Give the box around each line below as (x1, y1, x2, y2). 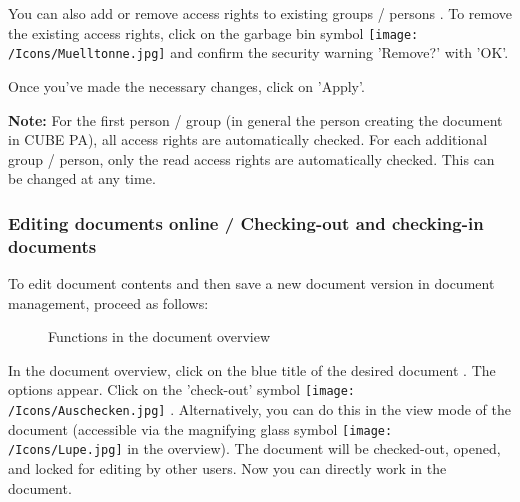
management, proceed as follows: (8, 292, 209, 313)
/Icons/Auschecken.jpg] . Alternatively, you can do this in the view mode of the (8, 399, 511, 420)
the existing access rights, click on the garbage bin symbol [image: (8, 22, 419, 43)
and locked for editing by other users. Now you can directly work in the (8, 458, 447, 479)
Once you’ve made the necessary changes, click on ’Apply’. (8, 75, 365, 96)
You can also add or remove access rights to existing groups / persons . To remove (8, 3, 512, 23)
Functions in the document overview (48, 326, 270, 347)
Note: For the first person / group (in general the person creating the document (8, 109, 503, 130)
